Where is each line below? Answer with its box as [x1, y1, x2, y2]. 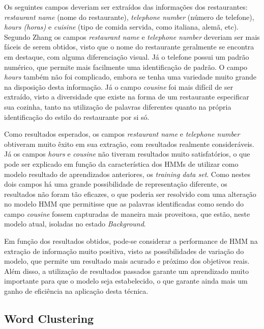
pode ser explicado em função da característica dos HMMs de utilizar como [4, 158, 239, 169]
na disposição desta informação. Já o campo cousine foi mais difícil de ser [4, 81, 233, 92]
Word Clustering [4, 311, 94, 326]
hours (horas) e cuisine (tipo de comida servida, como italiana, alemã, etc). [4, 21, 239, 32]
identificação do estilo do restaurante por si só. [4, 111, 150, 122]
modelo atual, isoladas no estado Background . [4, 218, 146, 229]
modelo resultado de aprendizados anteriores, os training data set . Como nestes [4, 168, 250, 179]
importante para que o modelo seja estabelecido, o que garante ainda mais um [4, 275, 248, 286]
